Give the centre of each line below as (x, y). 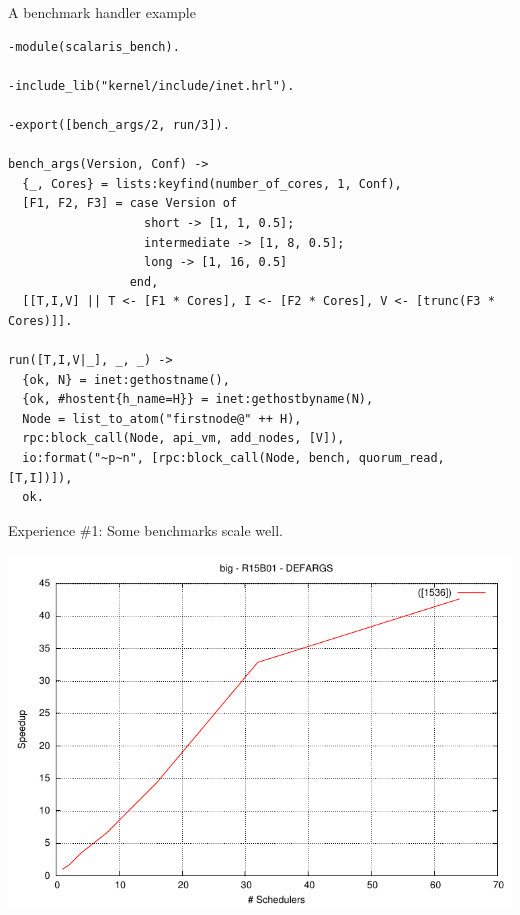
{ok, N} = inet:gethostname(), (126, 379)
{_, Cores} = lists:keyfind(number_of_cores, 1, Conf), (212, 183)
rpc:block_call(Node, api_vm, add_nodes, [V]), (183, 438)
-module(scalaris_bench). (94, 46)
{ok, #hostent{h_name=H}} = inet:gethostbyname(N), (198, 399)
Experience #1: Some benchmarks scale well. (145, 529)
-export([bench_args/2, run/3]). (119, 124)
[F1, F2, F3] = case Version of (130, 203)
